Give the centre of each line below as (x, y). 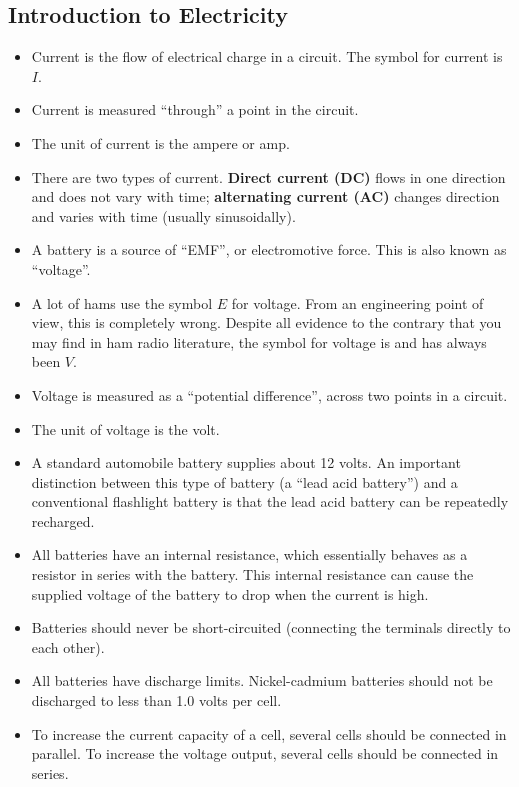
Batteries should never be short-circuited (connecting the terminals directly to (271, 627)
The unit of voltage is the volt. (125, 428)
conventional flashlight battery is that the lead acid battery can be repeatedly (270, 501)
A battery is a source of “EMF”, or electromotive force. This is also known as (269, 249)
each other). (68, 646)
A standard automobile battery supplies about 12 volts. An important (246, 462)
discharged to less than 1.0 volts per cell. (156, 700)
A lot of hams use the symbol (122, 302)
